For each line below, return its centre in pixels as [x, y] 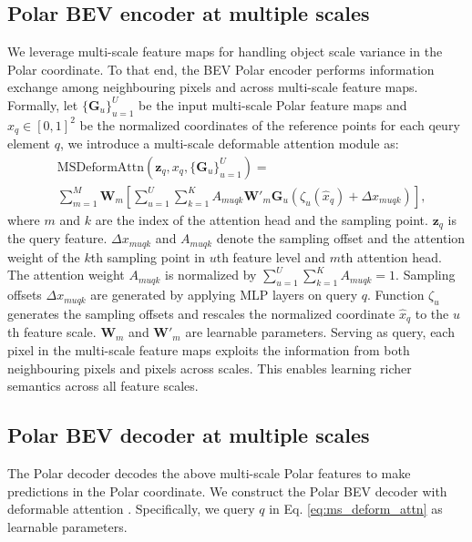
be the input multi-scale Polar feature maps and [273, 104]
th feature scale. [52, 332]
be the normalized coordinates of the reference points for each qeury [270, 124]
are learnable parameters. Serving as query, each [320, 332]
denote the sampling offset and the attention [341, 238]
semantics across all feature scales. [103, 386]
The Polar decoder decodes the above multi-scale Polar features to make [209, 473]
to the [432, 313]
